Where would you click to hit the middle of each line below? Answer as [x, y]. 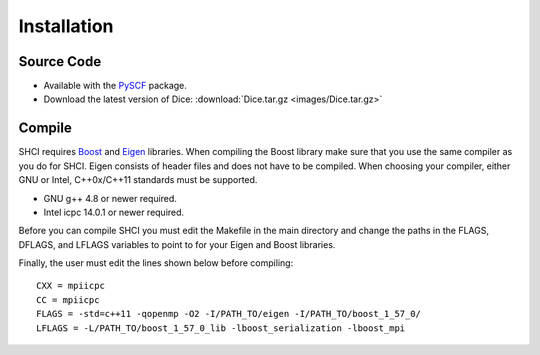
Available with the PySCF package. [115, 86]
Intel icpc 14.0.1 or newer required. [114, 212]
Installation [66, 26]
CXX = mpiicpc [70, 286]
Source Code [60, 61]
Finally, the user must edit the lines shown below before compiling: [156, 263]
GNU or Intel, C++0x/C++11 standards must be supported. [138, 180]
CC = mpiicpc [68, 299]
